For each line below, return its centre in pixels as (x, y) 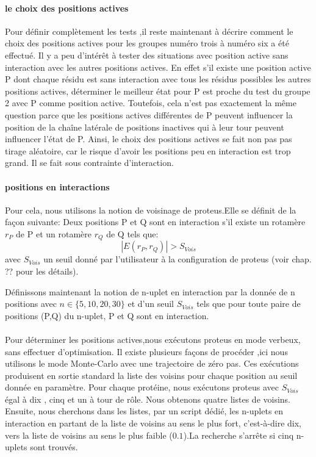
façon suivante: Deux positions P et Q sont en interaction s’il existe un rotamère (155, 222)
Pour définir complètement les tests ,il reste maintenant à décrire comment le (149, 31)
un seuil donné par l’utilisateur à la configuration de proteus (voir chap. (178, 259)
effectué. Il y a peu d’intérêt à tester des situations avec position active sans (147, 55)
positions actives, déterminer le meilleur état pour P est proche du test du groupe (158, 91)
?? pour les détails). (42, 271)
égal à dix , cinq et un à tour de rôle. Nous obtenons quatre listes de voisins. (148, 399)
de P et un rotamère (54, 233)
